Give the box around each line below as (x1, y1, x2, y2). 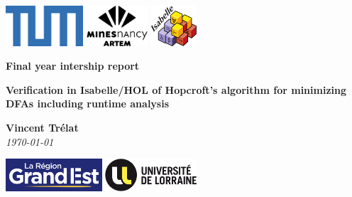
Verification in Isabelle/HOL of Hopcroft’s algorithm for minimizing (6, 82, 347, 97)
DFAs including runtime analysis (6, 96, 170, 111)
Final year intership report (6, 58, 140, 73)
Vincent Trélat (6, 120, 79, 135)
